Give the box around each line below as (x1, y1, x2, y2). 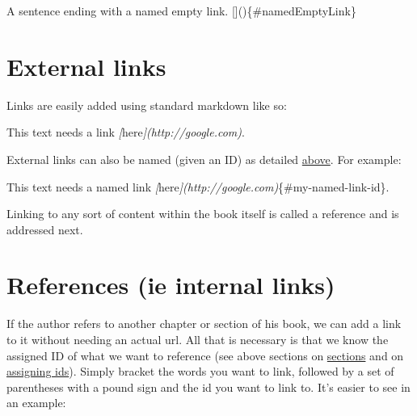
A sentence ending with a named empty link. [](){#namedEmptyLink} (6, 2, 356, 19)
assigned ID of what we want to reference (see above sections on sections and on (6, 347, 404, 363)
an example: (6, 394, 66, 411)
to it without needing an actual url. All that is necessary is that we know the (6, 331, 389, 347)
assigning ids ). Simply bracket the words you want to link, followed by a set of (6, 363, 394, 380)
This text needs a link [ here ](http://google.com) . (6, 124, 245, 141)
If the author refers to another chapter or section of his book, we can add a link (6, 315, 402, 332)
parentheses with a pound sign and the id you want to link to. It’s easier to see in (6, 378, 411, 395)
